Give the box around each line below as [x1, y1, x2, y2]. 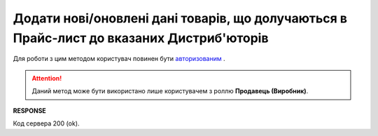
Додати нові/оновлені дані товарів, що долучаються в [13, 11, 348, 26]
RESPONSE [13, 106, 47, 115]
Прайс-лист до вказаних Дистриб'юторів [13, 30, 269, 46]
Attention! [31, 74, 62, 82]
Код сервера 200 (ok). [13, 119, 80, 128]
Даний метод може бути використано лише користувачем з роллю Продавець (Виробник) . [31, 87, 309, 95]
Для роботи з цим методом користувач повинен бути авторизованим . [13, 55, 225, 63]
